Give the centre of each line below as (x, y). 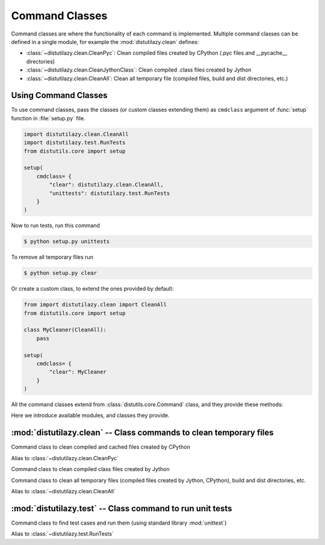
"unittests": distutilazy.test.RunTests (110, 193)
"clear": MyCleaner (78, 372)
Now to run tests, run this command (56, 226)
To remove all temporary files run (52, 257)
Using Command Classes (59, 95)
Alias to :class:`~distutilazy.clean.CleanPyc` (65, 458)
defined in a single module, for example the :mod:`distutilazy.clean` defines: (105, 42)
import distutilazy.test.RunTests (75, 143)
